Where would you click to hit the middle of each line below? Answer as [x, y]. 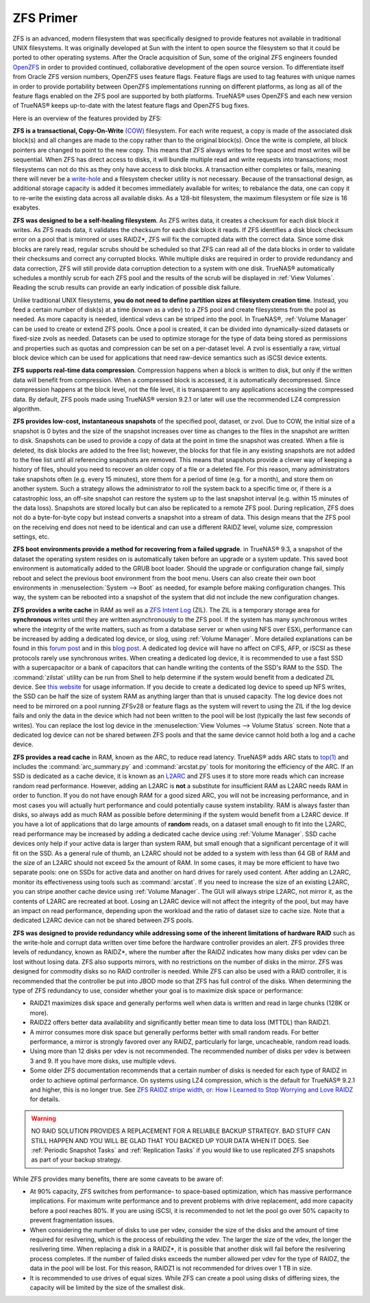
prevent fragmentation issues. [72, 1220]
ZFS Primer [45, 18]
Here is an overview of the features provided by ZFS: [87, 118]
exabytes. [26, 208]
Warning [44, 1118]
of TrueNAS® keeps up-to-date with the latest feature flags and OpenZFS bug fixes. [131, 106]
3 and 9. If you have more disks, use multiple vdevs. [103, 1061]
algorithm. [27, 409]
